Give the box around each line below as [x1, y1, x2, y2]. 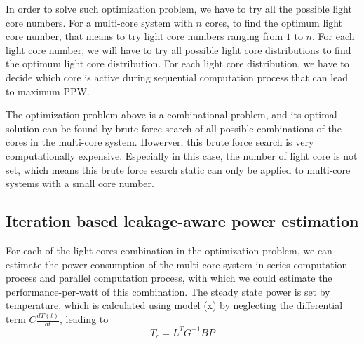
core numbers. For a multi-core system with [6, 15, 193, 29]
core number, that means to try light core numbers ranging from [6, 29, 283, 43]
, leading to [60, 312, 109, 326]
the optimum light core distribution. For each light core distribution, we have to [6, 56, 349, 71]
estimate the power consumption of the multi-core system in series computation [6, 256, 348, 271]
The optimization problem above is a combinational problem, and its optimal [6, 107, 337, 122]
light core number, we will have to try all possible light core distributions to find [6, 42, 351, 57]
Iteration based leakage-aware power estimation [6, 210, 359, 232]
